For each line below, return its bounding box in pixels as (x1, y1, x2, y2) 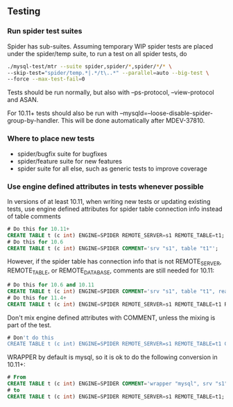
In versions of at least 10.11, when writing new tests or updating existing (7, 197, 211, 205)
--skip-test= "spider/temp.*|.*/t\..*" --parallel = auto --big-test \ (7, 69, 209, 76)
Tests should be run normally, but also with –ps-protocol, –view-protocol (7, 88, 214, 96)
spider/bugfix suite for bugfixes (17, 149, 107, 158)
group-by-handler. (7, 116, 60, 125)
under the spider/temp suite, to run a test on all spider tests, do (7, 49, 187, 58)
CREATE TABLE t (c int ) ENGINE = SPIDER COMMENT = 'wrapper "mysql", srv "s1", (7, 381, 231, 388)
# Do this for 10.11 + (7, 225, 70, 232)
